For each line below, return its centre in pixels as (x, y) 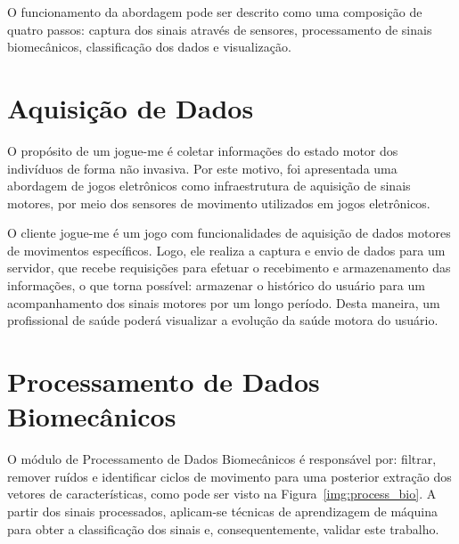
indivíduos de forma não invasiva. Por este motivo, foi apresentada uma (202, 168)
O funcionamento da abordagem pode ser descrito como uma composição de (215, 12)
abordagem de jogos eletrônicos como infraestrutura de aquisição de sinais (209, 186)
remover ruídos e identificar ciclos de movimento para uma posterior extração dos (229, 476)
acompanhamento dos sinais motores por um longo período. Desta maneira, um (224, 302)
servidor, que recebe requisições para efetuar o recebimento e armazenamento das (229, 268)
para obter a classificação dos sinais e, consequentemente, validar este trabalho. (223, 528)
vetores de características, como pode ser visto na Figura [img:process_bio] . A (222, 494)
